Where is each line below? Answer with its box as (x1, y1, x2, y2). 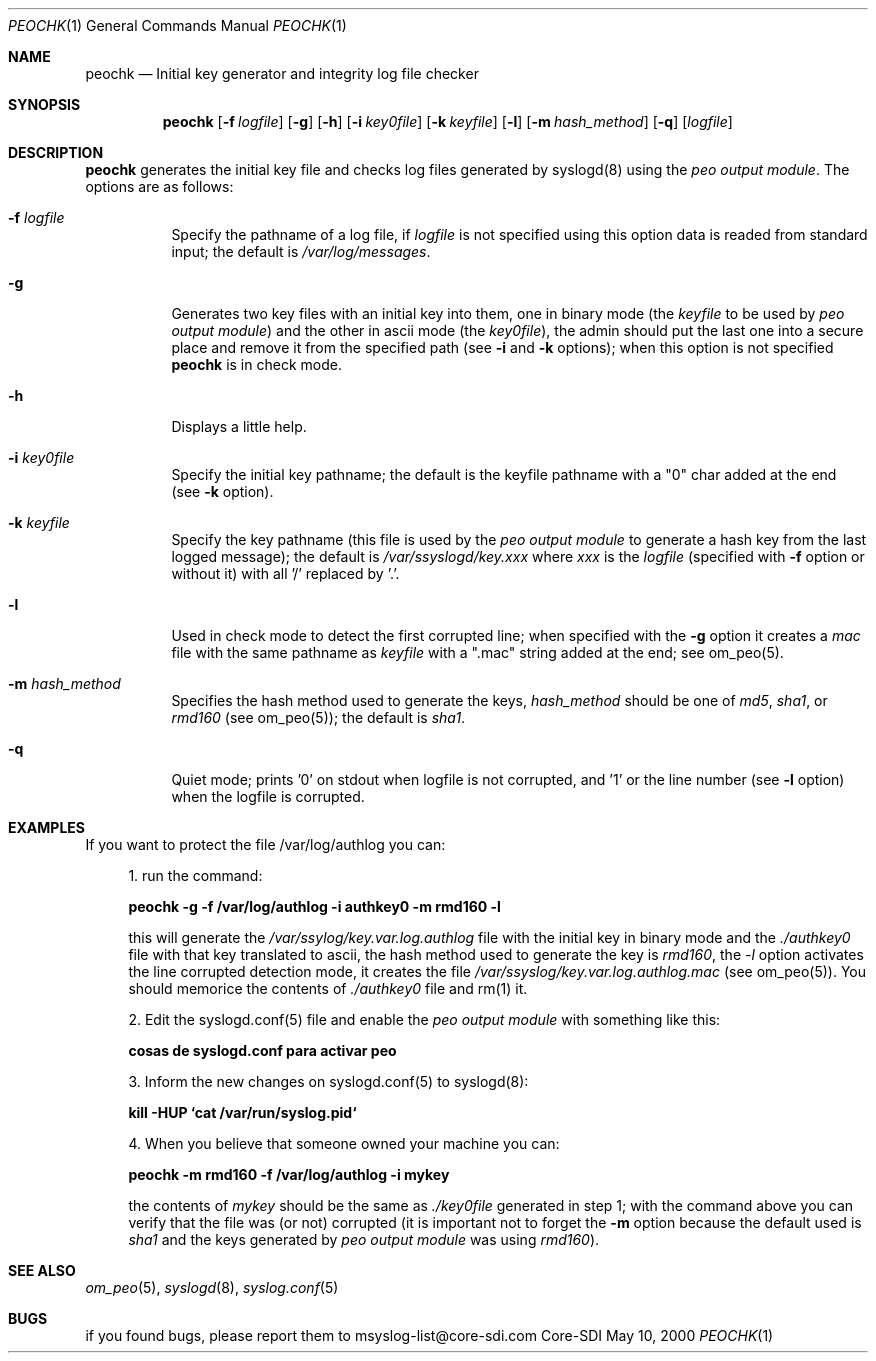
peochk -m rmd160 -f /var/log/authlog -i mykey (128, 1166, 450, 1183)
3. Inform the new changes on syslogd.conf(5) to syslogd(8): (128, 1073, 529, 1090)
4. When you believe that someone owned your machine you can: (128, 1135, 560, 1152)
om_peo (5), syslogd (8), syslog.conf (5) (85, 1279, 339, 1296)
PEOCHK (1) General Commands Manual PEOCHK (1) (8, 17, 347, 34)
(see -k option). (171, 483, 274, 500)
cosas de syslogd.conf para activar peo (128, 1042, 397, 1059)
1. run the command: (128, 867, 263, 884)
